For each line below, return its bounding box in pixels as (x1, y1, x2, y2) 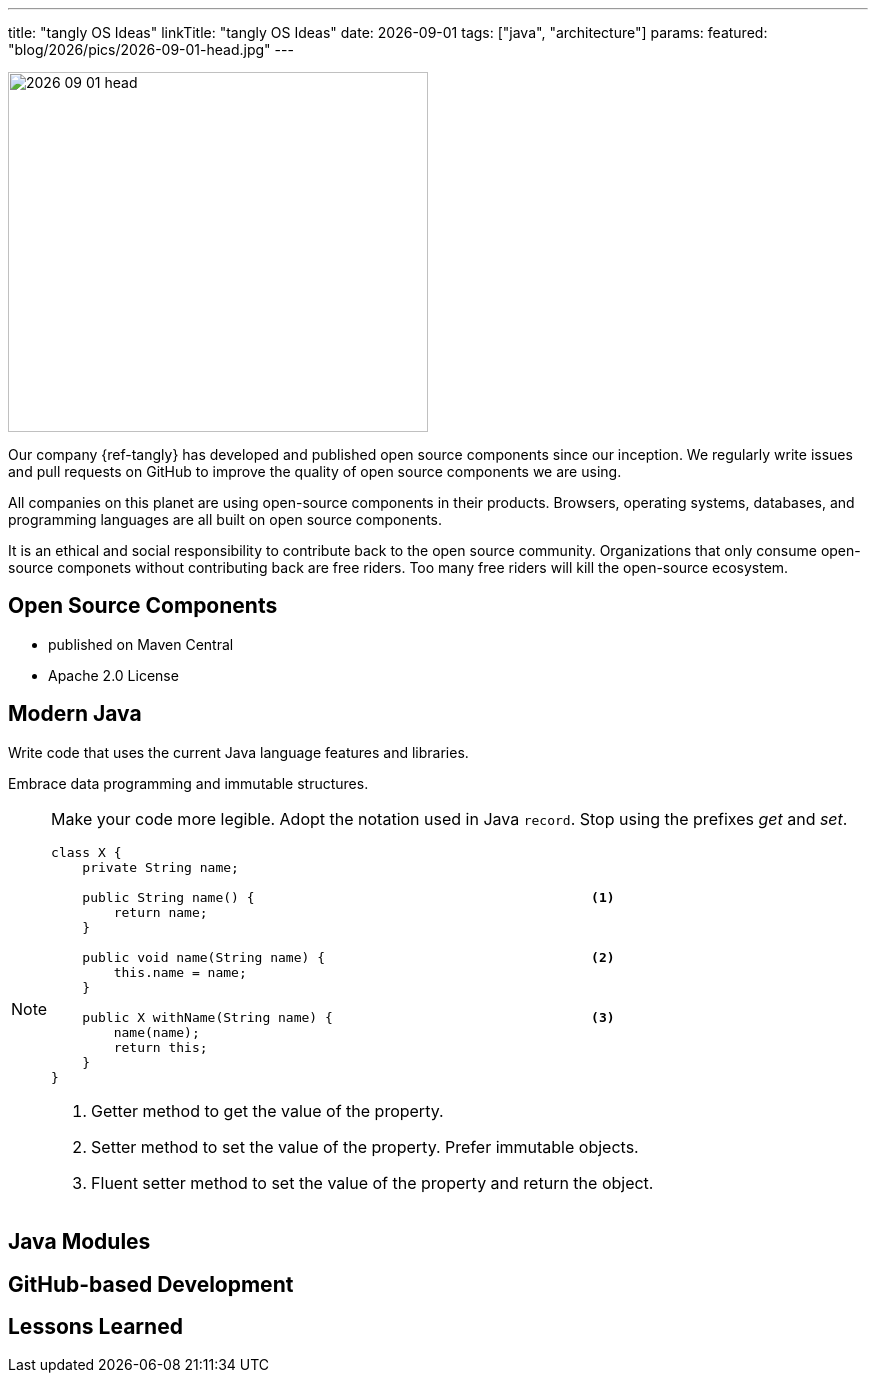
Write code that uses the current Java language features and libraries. (8, 743, 469, 761)
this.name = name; (113, 964, 247, 980)
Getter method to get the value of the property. (91, 1100, 444, 1121)
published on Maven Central (48, 635, 234, 653)
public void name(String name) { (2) (82, 949, 615, 965)
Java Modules (8, 1229, 151, 1255)
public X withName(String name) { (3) (82, 1009, 615, 1025)
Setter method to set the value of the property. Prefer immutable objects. (91, 1136, 639, 1157)
